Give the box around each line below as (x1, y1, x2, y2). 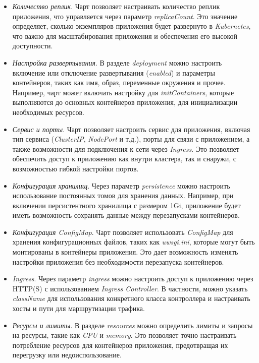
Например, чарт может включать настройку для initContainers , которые (12, 87, 234, 97)
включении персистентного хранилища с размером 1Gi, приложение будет (12, 200, 241, 210)
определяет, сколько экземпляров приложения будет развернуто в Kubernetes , (12, 21, 251, 31)
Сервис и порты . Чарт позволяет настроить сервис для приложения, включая (12, 124, 250, 134)
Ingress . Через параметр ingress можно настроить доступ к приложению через (12, 273, 253, 284)
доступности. (12, 40, 53, 51)
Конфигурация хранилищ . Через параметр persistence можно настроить (12, 180, 230, 191)
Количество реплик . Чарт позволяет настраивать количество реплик (12, 1, 220, 11)
